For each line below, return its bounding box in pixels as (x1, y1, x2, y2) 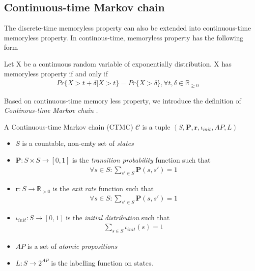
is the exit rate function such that (53, 183, 154, 194)
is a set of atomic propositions (27, 241, 117, 251)
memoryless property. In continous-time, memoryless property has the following (4, 32, 244, 42)
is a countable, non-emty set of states (22, 138, 134, 148)
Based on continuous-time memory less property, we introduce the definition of (4, 95, 241, 105)
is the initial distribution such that (65, 212, 170, 222)
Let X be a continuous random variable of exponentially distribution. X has (4, 58, 231, 68)
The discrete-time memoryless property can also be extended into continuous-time (4, 23, 251, 33)
